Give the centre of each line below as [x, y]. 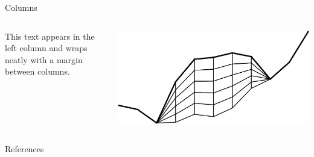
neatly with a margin [44, 59]
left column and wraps [46, 48]
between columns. [37, 71]
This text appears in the [50, 36]
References [24, 149]
